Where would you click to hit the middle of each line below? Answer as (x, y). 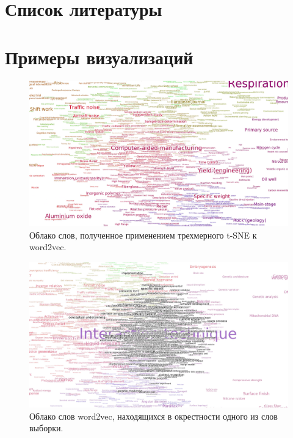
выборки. (46, 428)
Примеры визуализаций (99, 57)
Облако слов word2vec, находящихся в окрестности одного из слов (154, 416)
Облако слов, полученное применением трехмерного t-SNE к (143, 235)
